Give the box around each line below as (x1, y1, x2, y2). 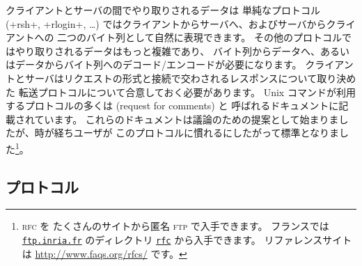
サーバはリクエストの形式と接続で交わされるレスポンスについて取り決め (24, 70, 356, 85)
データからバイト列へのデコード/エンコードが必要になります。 (15, 57, 302, 72)
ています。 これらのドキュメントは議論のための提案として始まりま (34, 111, 339, 126)
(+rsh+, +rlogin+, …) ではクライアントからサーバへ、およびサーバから (6, 16, 326, 31)
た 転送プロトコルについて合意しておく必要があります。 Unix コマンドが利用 (6, 84, 356, 99)
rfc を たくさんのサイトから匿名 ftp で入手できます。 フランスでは (22, 219, 329, 233)
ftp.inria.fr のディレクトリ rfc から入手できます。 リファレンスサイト (22, 232, 352, 247)
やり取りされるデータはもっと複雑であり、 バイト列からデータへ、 (15, 43, 320, 58)
